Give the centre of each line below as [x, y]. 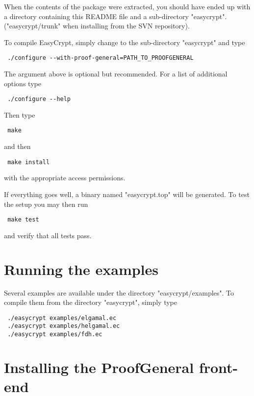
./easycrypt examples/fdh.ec [55, 334]
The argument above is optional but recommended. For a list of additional [116, 74]
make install [29, 162]
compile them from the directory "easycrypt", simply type [90, 302]
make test [23, 220]
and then [17, 146]
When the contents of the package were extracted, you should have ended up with [127, 6]
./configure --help [39, 99]
